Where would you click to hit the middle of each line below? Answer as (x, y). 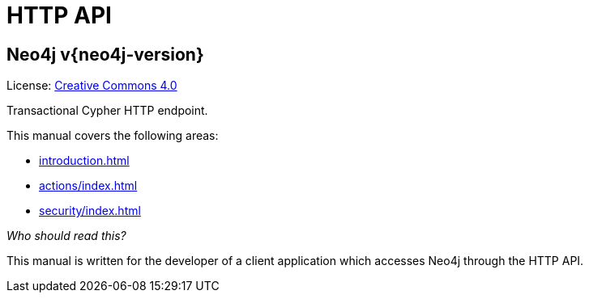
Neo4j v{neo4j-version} (105, 54)
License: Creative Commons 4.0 (92, 86)
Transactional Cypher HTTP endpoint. (107, 111)
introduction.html (84, 161)
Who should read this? (66, 236)
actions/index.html (88, 186)
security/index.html (90, 211)
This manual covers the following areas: (113, 136)
